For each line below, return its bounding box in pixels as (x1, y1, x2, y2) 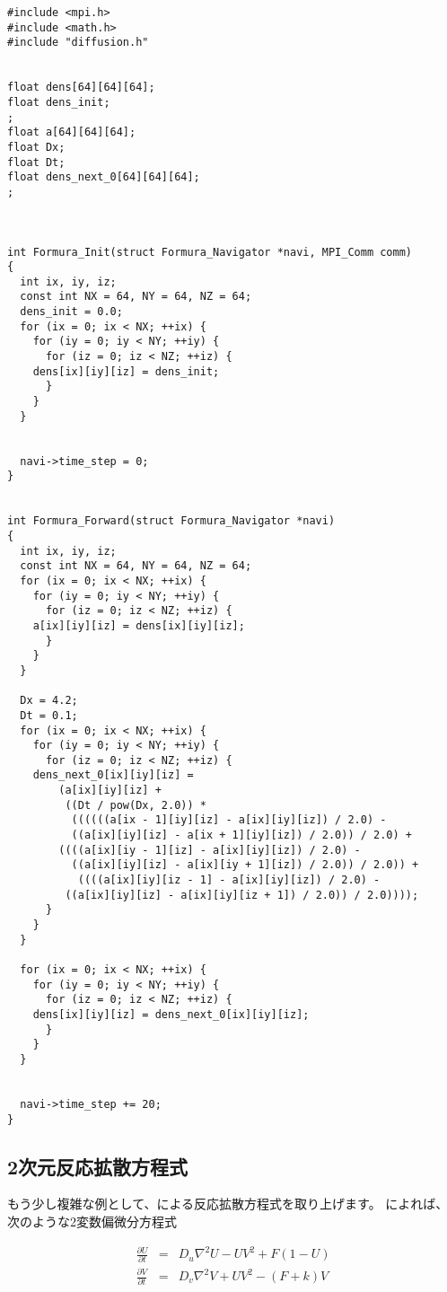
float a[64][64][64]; (7, 126, 136, 139)
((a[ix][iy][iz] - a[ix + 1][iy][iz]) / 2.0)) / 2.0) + (71, 829, 413, 842)
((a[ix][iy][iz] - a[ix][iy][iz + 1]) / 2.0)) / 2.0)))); (65, 888, 419, 901)
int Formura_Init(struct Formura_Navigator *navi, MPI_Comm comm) (7, 245, 413, 259)
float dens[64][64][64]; (7, 81, 155, 94)
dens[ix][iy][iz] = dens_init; (32, 365, 220, 378)
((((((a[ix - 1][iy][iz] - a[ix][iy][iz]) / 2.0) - (71, 813, 387, 827)
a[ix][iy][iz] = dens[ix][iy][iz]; (32, 619, 245, 632)
